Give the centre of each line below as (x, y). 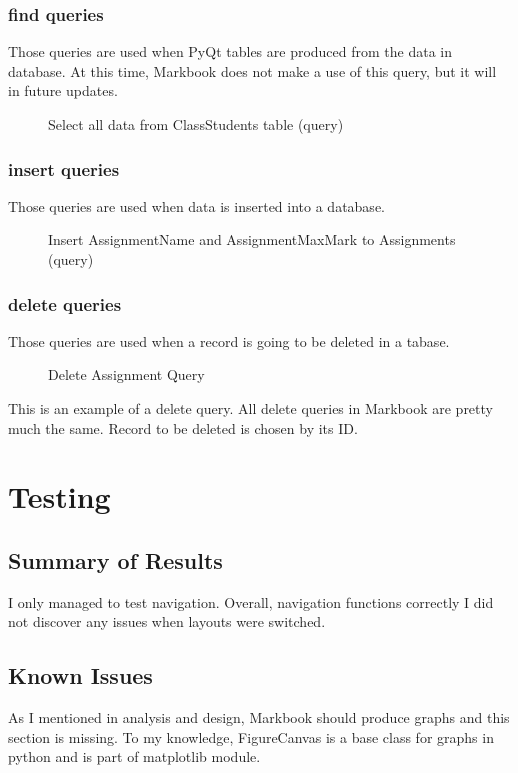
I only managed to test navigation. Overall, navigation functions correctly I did (251, 601)
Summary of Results (115, 559)
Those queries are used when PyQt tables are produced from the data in (230, 51)
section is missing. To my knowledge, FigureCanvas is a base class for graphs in (251, 736)
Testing (59, 496)
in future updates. (63, 90)
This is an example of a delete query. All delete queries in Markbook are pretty (250, 408)
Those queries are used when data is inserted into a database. (196, 205)
